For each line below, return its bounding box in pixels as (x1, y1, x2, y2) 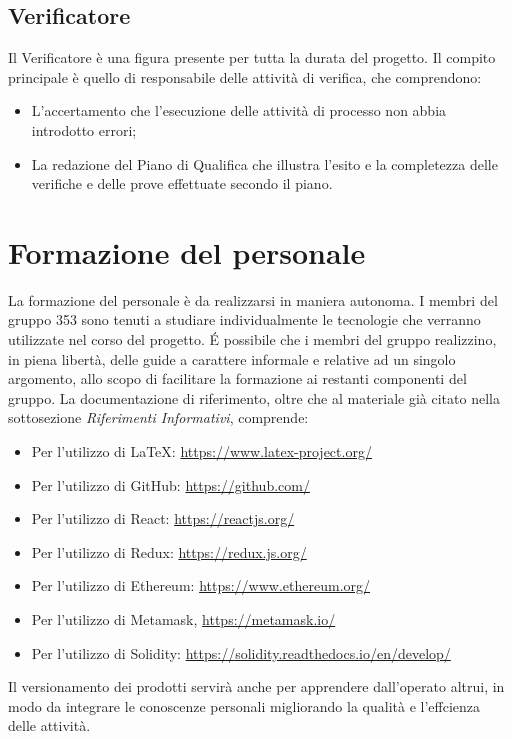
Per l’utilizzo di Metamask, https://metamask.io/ (31, 609, 336, 630)
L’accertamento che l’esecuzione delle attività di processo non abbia (31, 100, 447, 121)
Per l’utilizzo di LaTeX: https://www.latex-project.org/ (31, 441, 372, 462)
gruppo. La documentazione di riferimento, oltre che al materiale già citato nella (8, 387, 500, 408)
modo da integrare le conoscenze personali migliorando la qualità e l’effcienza (8, 695, 481, 716)
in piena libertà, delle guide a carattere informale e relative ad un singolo (8, 348, 456, 369)
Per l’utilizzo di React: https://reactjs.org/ (31, 508, 295, 529)
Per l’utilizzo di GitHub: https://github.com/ (31, 474, 310, 495)
